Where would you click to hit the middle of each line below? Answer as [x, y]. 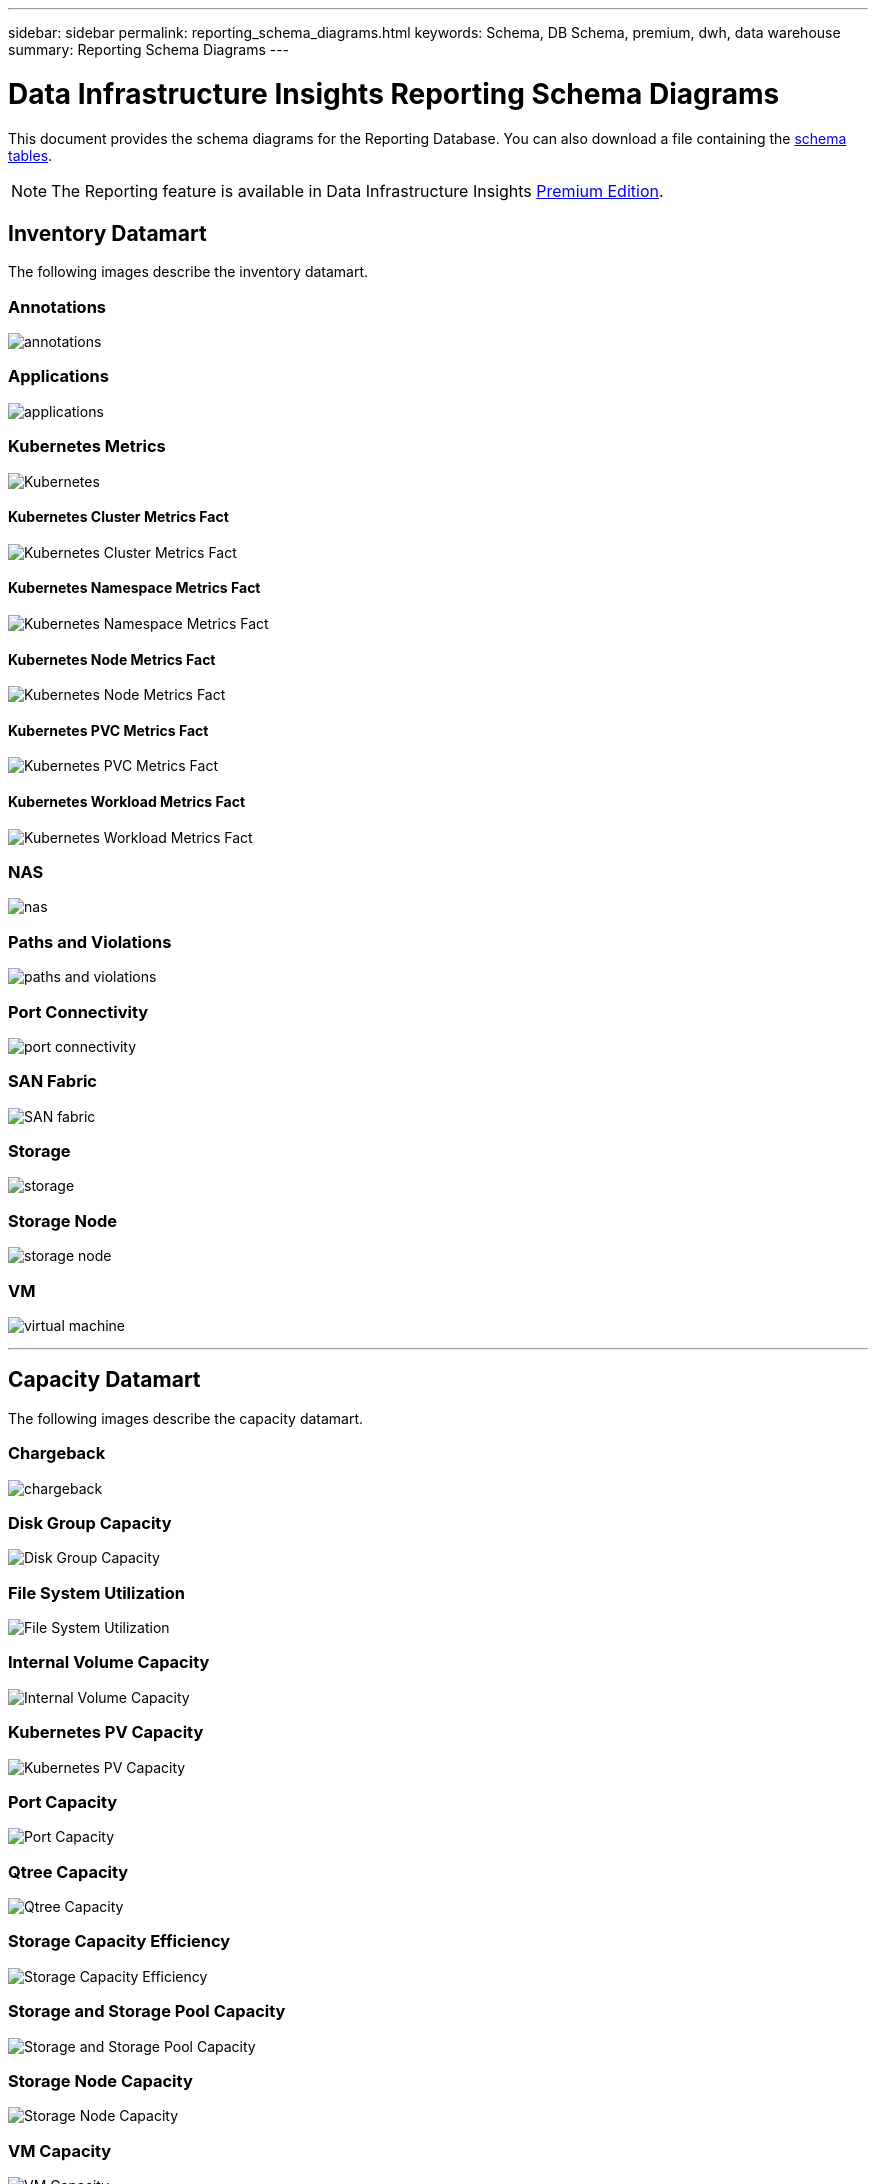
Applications [58, 376]
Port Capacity [63, 1801]
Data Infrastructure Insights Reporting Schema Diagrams [394, 93]
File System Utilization [96, 1592]
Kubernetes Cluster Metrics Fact [118, 517]
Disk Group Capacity [90, 1522]
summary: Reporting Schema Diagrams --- [149, 49]
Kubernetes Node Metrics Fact [112, 659]
